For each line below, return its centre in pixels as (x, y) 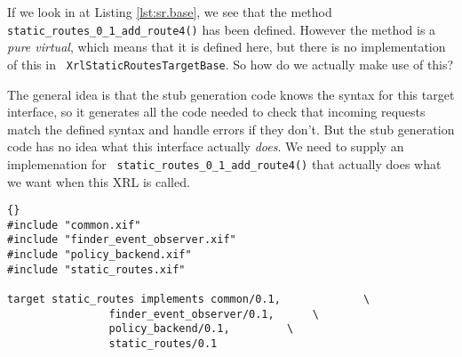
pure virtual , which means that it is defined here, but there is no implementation (227, 47)
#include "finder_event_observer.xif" (122, 240)
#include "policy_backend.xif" (100, 255)
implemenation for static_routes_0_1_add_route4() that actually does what (224, 163)
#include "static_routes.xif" (96, 269)
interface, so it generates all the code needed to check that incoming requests (216, 112)
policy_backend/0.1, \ (201, 329)
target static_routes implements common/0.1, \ (189, 300)
